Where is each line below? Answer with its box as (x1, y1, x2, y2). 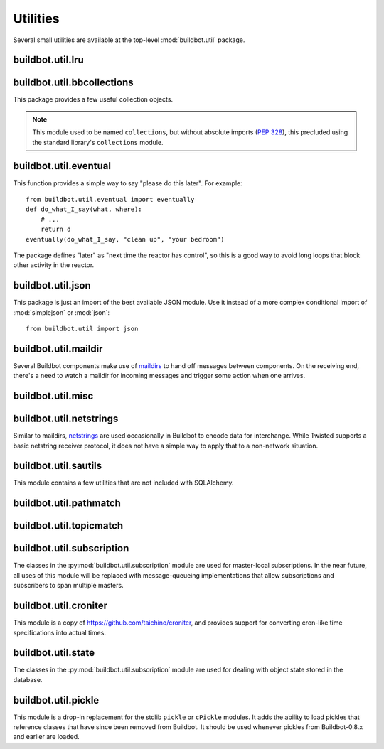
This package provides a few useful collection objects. (13, 95, 174, 104)
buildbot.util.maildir (13, 343, 103, 355)
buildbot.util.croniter (13, 600, 108, 612)
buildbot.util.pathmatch (13, 497, 121, 510)
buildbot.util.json (13, 279, 92, 291)
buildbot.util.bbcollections (13, 77, 134, 89)
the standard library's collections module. (32, 138, 164, 146)
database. (13, 675, 43, 684)
